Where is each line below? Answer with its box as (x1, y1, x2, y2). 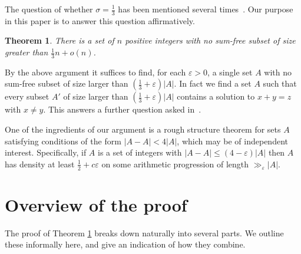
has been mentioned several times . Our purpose (118, 3, 293, 15)
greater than (5, 46, 48, 58)
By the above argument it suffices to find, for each (5, 65, 186, 78)
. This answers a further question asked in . (43, 103, 201, 116)
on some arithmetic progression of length (101, 157, 249, 170)
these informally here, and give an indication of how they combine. (5, 238, 246, 250)
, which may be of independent (177, 134, 288, 147)
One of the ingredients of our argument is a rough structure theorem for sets (5, 123, 281, 136)
